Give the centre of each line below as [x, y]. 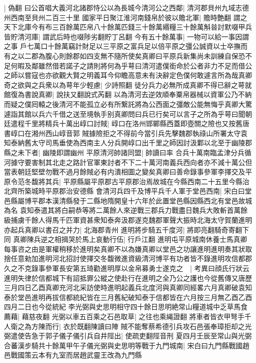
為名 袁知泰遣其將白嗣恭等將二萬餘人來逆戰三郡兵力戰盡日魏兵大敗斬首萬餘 [126, 210]
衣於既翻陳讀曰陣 [91, 326]
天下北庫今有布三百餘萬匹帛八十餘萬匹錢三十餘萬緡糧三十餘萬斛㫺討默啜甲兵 [128, 27]
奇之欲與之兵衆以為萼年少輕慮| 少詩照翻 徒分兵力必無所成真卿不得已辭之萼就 [128, 84]
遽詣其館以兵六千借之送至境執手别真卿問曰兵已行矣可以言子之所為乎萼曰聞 [125, 114]
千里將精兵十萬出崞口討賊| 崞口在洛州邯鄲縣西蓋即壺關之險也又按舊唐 [137, 123]
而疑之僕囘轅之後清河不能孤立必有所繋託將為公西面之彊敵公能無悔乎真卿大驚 [128, 104]
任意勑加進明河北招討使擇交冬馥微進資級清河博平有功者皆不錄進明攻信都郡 [131, 258]
